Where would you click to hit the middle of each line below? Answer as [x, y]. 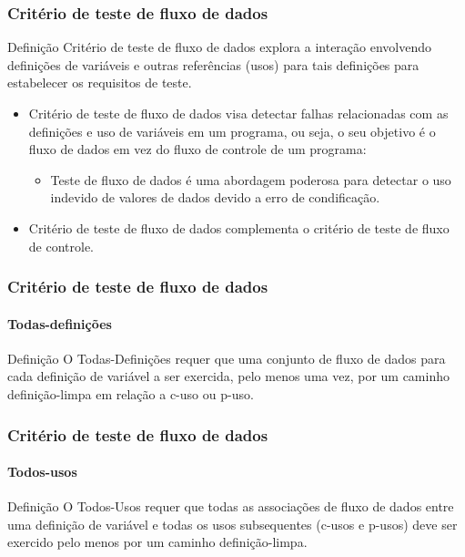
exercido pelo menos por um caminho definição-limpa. [157, 542]
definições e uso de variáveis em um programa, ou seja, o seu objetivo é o [232, 131]
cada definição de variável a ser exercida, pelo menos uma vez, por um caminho [228, 376]
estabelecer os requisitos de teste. [100, 83]
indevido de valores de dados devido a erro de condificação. [215, 197]
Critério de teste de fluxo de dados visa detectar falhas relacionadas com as [238, 113]
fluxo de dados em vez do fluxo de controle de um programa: [197, 149]
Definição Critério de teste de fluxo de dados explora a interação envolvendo [219, 47]
